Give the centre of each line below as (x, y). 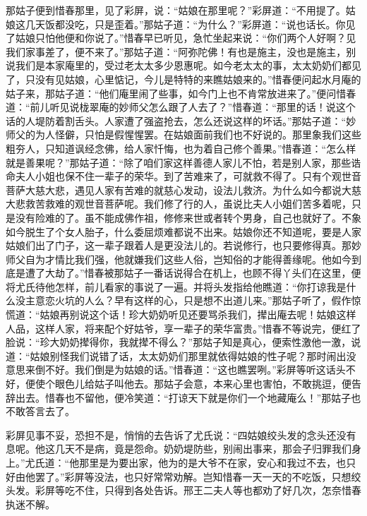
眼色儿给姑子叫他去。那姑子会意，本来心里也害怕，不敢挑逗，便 (203, 384)
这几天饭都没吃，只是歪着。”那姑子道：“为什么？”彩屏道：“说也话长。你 (180, 24)
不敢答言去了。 (40, 411)
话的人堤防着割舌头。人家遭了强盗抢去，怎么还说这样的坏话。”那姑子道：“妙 (181, 120)
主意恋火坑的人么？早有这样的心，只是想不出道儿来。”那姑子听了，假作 (188, 300)
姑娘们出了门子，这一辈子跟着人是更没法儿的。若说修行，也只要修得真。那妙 (183, 245)
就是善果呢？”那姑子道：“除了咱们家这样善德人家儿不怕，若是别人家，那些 (179, 162)
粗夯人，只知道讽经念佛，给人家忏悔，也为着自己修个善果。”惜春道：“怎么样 (181, 148)
